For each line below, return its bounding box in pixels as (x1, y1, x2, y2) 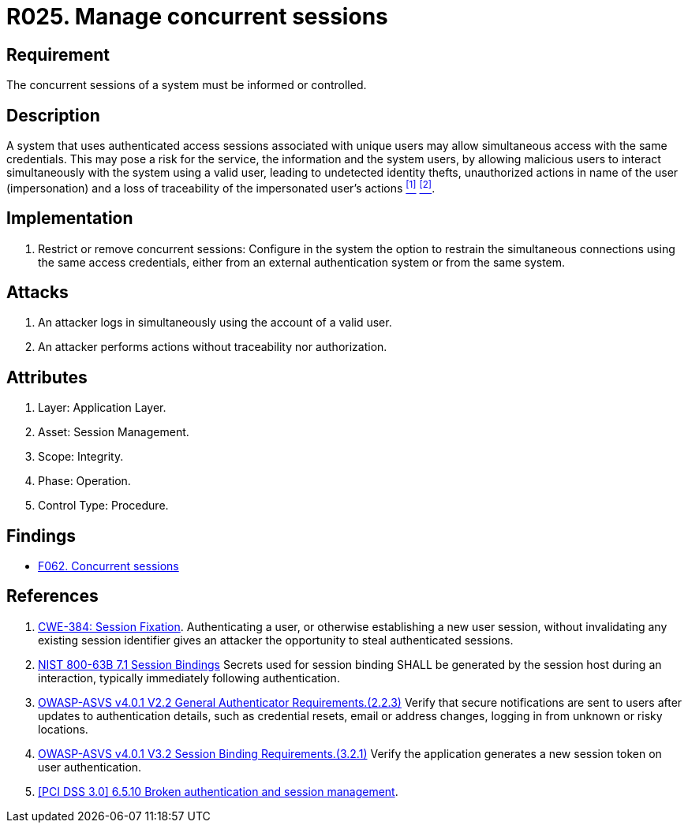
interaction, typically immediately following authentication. (38, 670, 340, 685)
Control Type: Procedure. (38, 499, 169, 513)
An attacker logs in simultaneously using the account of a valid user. (38, 316, 392, 330)
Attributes (6, 367, 88, 387)
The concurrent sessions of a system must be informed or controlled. (6, 78, 367, 92)
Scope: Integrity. (38, 450, 124, 464)
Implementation (6, 208, 133, 229)
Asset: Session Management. (38, 425, 189, 439)
